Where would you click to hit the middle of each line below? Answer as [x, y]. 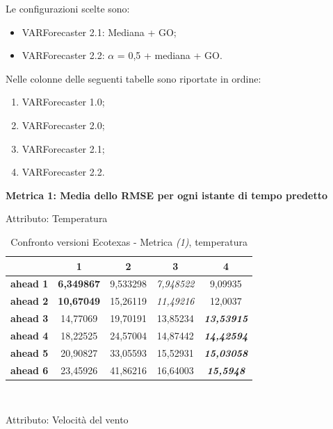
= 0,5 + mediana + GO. [170, 55]
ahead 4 [30, 335]
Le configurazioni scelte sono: [68, 8]
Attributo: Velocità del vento [67, 420]
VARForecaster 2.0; [63, 125]
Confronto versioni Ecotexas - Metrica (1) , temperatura [129, 241]
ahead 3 [30, 318]
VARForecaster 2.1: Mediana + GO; [99, 32]
